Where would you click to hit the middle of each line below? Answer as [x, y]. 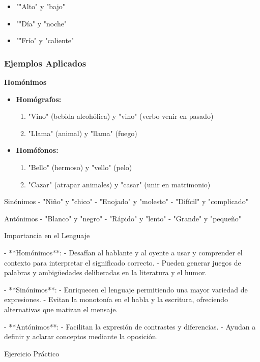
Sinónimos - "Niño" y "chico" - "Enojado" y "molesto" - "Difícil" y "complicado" [126, 201]
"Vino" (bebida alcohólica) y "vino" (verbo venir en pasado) [121, 116]
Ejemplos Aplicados [45, 63]
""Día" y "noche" [41, 23]
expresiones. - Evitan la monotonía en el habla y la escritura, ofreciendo [116, 299]
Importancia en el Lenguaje [47, 235]
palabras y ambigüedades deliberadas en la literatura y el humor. [106, 272]
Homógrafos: [39, 99]
